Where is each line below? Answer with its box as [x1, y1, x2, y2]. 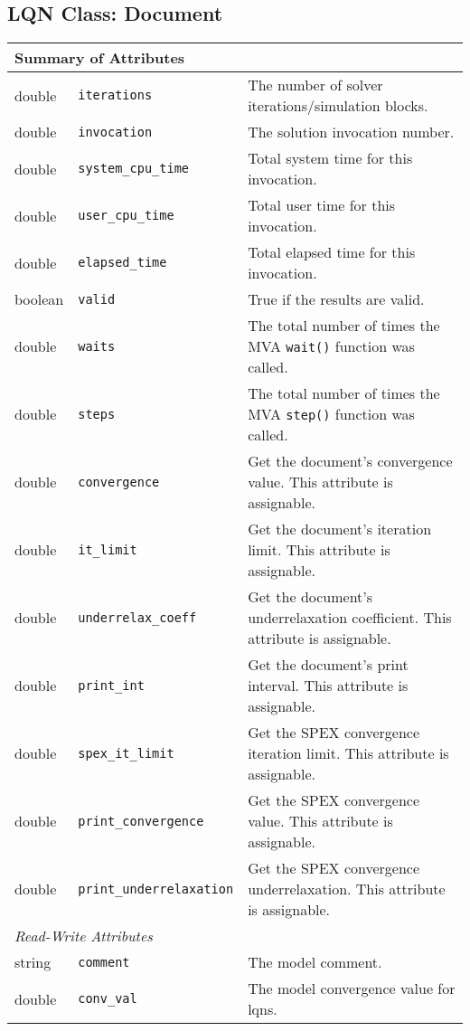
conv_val [78, 991, 137, 1007]
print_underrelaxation [78, 881, 234, 896]
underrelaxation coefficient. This [248, 607, 452, 629]
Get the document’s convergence [248, 450, 453, 472]
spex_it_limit [78, 745, 174, 761]
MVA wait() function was [248, 336, 415, 357]
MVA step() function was [248, 403, 415, 425]
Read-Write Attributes [14, 925, 153, 947]
